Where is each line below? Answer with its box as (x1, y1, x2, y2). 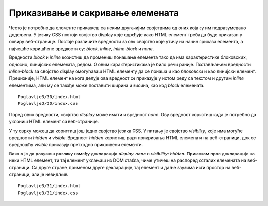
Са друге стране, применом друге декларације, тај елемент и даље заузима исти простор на (31, 164, 231, 170)
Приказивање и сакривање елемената (9, 7, 179, 18)
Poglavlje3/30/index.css (18, 101, 78, 106)
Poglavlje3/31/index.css (18, 190, 78, 196)
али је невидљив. (31, 171, 69, 177)
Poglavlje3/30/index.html (18, 94, 81, 100)
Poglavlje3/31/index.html (18, 183, 81, 189)
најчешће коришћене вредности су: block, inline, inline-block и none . (9, 45, 154, 51)
